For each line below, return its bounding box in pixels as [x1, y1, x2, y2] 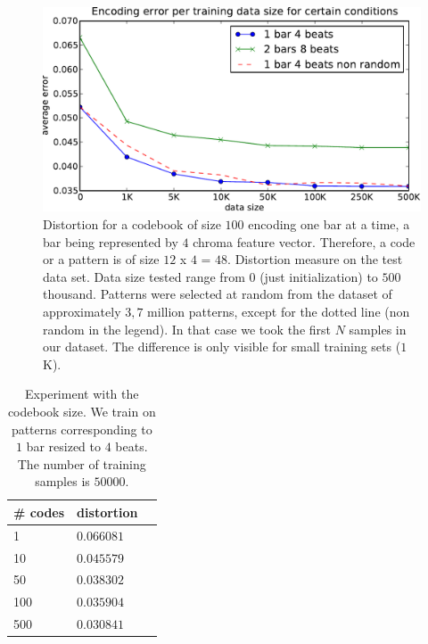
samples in [349, 319, 407, 338]
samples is [35, 472, 90, 491]
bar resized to [26, 437, 101, 456]
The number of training [17, 454, 146, 473]
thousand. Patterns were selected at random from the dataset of [43, 285, 392, 303]
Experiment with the [25, 384, 139, 403]
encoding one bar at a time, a [248, 214, 410, 233]
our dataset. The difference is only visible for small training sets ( [43, 337, 401, 356]
